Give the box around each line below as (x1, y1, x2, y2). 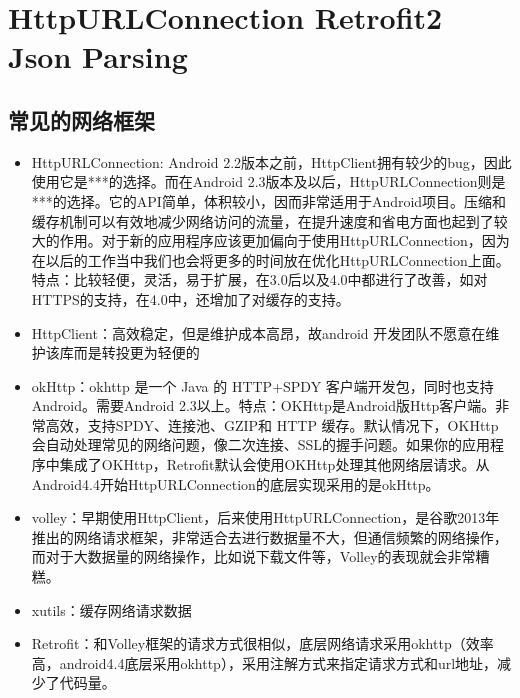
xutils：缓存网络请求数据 (31, 599, 192, 620)
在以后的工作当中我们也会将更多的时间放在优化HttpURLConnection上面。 (31, 249, 510, 270)
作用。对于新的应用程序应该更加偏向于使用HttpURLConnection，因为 (59, 230, 510, 251)
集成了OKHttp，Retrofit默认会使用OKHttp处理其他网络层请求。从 (59, 454, 490, 475)
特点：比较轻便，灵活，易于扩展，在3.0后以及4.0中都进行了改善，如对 (31, 269, 488, 290)
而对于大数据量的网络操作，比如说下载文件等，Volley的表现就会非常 (31, 546, 476, 567)
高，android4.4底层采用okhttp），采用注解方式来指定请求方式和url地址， (31, 652, 498, 673)
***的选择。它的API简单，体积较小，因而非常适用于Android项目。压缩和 (31, 190, 507, 211)
